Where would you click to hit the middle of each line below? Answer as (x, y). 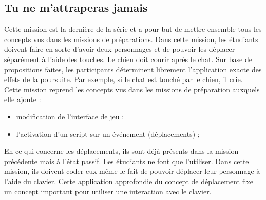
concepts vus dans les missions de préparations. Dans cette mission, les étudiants (131, 39)
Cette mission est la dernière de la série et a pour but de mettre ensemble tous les (133, 29)
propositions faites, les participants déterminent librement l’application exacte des (133, 69)
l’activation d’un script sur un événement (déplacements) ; (108, 134)
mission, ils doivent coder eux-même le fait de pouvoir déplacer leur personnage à (132, 171)
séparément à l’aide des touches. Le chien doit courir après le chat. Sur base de (128, 59)
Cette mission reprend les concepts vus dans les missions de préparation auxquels (132, 89)
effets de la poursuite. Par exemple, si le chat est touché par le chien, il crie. (123, 79)
